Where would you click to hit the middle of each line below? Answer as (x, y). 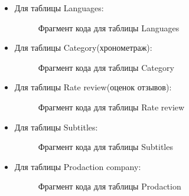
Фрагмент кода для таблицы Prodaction (110, 186)
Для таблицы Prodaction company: (78, 166)
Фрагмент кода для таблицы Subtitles (105, 147)
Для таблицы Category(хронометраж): (83, 48)
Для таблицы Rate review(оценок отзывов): (93, 87)
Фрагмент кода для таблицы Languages (109, 27)
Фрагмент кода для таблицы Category (106, 67)
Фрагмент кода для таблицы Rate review (111, 107)
